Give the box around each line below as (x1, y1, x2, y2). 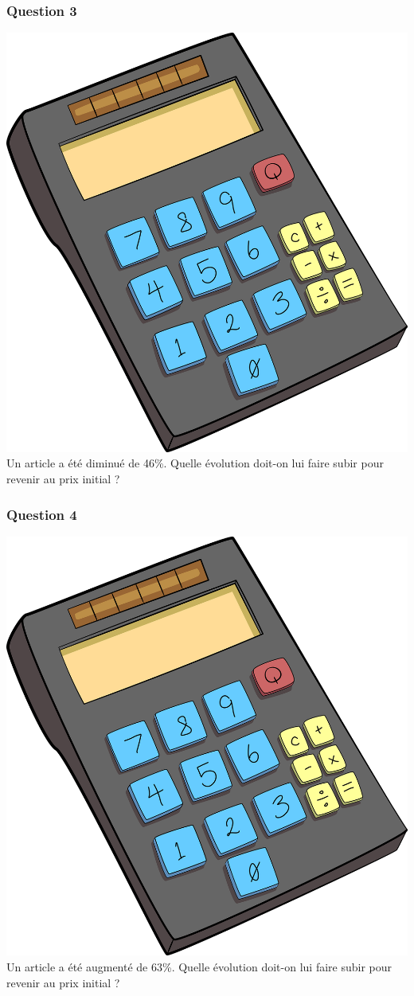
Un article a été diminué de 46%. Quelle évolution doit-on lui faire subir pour (6, 455, 384, 471)
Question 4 (6, 504, 77, 524)
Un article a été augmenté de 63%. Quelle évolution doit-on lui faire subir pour (6, 959, 393, 975)
